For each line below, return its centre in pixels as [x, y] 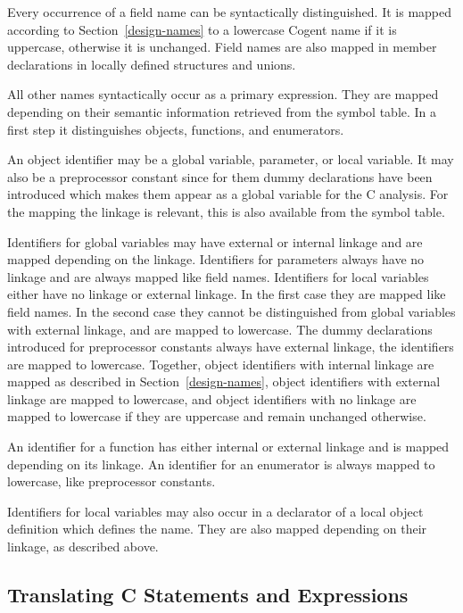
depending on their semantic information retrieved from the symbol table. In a [222, 111]
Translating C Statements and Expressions [208, 595]
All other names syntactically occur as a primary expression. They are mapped [223, 94]
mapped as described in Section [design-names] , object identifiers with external [224, 381]
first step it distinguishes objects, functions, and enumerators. [176, 129]
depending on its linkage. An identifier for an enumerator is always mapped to [221, 464]
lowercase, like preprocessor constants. [112, 481]
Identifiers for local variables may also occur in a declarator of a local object [215, 511]
